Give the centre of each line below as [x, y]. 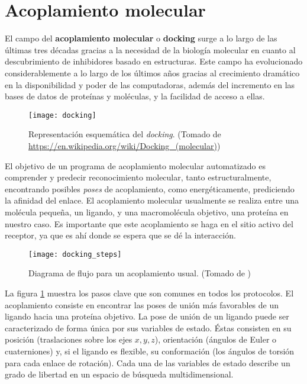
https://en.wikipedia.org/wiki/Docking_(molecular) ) [125, 145]
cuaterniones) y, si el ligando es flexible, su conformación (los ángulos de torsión [150, 351]
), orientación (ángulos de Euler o [216, 339]
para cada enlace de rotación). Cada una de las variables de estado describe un [148, 362]
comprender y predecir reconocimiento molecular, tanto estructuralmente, [138, 177]
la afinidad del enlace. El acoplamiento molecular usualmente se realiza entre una [152, 200]
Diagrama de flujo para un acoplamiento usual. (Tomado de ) [140, 273]
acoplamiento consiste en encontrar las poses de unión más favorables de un [142, 304]
